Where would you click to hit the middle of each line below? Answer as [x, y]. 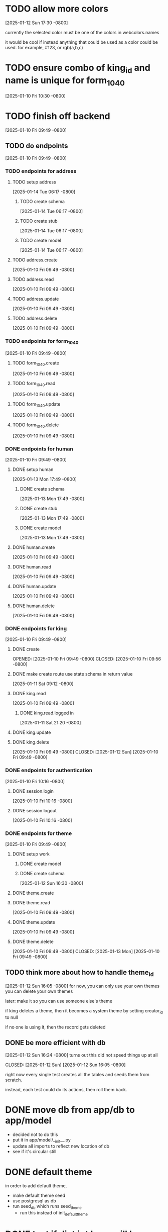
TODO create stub [39, 221]
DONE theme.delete [33, 942]
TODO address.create [35, 260]
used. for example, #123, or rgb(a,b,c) [44, 47]
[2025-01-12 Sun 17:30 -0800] [37, 23]
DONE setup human [33, 469]
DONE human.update [34, 587]
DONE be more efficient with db [55, 1043]
